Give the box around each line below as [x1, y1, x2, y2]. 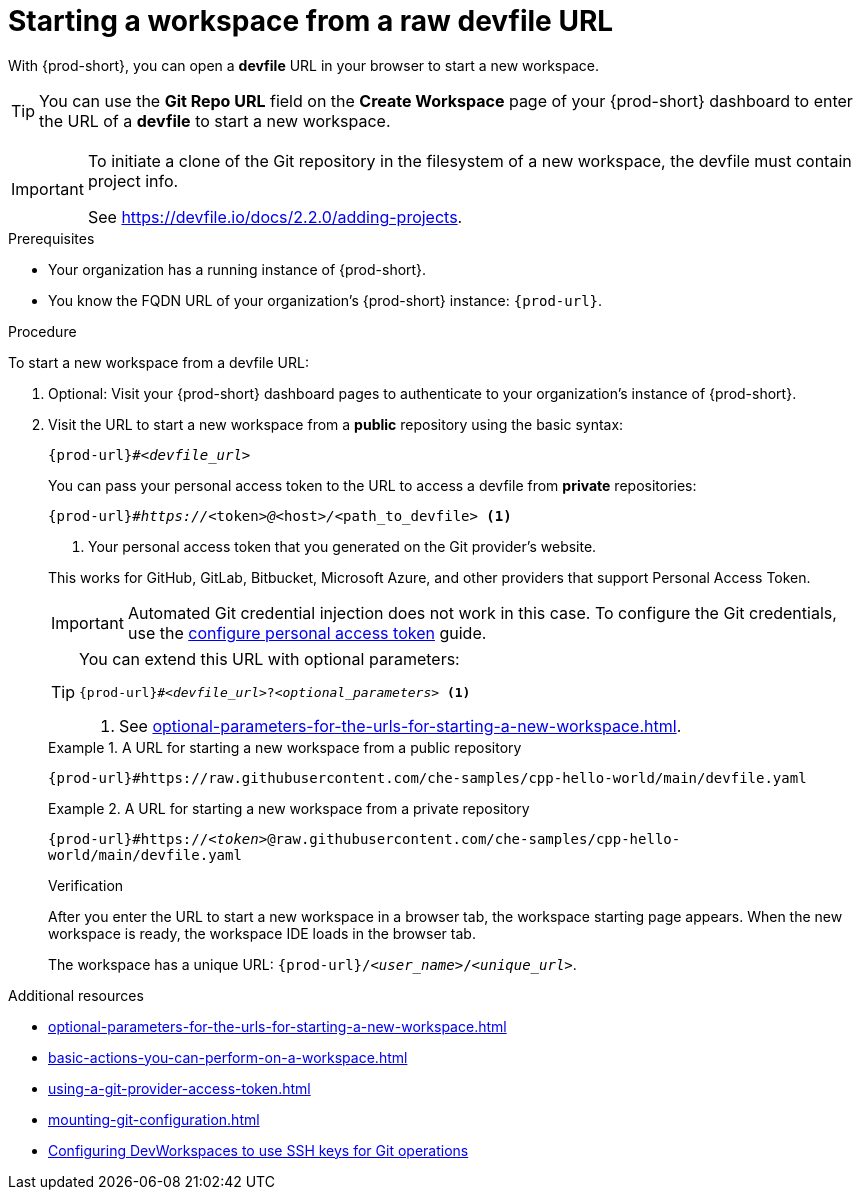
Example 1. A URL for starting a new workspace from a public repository [48, 738, 522, 756]
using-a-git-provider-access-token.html [48, 1079, 311, 1097]
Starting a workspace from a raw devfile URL [8, 4, 614, 38]
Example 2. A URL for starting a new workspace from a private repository [48, 799, 530, 817]
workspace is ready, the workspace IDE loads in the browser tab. [48, 924, 476, 942]
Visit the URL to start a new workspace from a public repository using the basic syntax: [48, 415, 624, 433]
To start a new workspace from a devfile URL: [8, 353, 309, 371]
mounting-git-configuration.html [48, 1110, 260, 1128]
